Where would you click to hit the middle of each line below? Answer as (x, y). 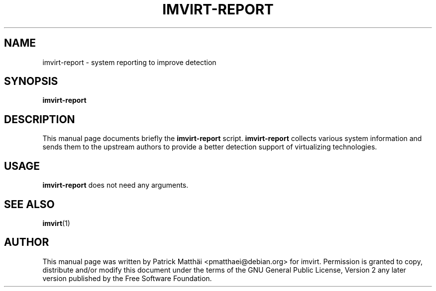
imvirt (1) (56, 223)
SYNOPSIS (31, 81)
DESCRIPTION (40, 119)
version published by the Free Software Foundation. (127, 278)
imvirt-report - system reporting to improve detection (129, 62)
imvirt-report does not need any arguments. (115, 185)
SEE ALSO (29, 204)
